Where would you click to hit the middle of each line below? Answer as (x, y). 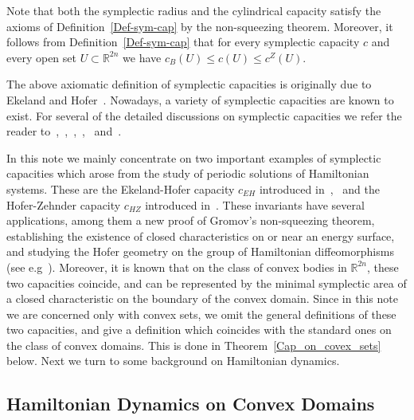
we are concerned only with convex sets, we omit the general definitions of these (201, 314)
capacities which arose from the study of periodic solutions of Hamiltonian (188, 173)
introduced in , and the (319, 188)
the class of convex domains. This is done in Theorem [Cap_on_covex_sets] (194, 345)
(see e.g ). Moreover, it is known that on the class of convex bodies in (177, 267)
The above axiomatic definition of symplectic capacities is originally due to (189, 84)
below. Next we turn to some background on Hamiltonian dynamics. (173, 361)
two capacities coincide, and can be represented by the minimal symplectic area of (207, 283)
